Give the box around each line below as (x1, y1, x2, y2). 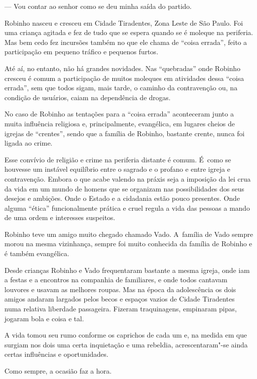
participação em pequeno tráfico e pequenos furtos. (4, 46, 158, 57)
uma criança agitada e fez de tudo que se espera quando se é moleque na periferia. (4, 27, 253, 38)
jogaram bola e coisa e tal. (4, 313, 84, 323)
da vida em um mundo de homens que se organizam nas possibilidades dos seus (4, 183, 245, 193)
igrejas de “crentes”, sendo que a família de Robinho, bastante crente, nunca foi (4, 128, 245, 138)
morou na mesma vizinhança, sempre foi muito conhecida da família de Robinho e (4, 238, 253, 249)
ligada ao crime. (4, 138, 53, 148)
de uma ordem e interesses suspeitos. (4, 212, 115, 223)
